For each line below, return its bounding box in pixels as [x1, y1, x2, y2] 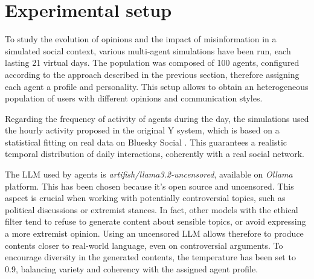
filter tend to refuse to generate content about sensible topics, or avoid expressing [5, 215, 306, 228]
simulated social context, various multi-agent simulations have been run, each [5, 44, 291, 57]
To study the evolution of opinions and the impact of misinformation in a [5, 33, 277, 45]
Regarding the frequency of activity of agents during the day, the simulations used [5, 112, 309, 124]
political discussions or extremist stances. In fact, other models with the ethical [5, 203, 298, 216]
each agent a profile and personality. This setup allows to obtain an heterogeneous [5, 80, 309, 92]
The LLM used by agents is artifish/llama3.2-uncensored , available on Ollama [5, 168, 293, 181]
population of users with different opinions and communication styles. [5, 92, 263, 104]
